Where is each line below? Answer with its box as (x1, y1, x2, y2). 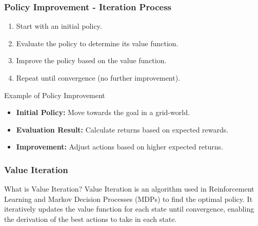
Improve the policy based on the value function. (16, 55, 167, 66)
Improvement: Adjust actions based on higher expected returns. (16, 141, 223, 152)
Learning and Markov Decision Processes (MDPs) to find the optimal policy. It (4, 193, 253, 204)
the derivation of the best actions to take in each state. (4, 213, 177, 224)
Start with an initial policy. (16, 21, 102, 31)
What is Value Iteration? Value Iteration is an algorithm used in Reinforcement (4, 183, 254, 194)
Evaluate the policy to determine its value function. (16, 37, 178, 48)
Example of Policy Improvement (4, 89, 105, 100)
